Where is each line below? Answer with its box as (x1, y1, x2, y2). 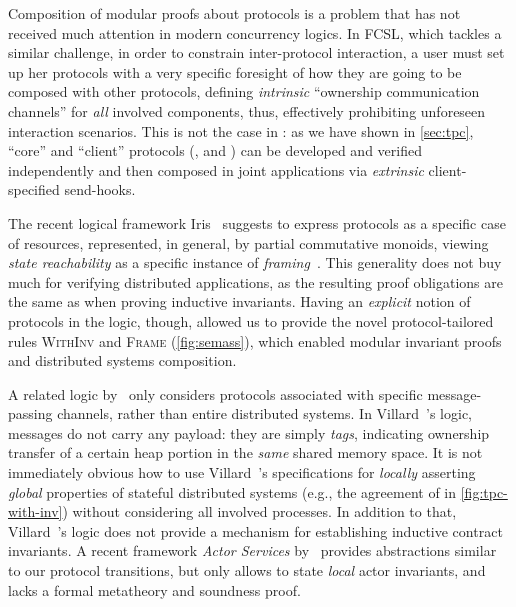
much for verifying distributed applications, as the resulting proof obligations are (8, 271, 503, 292)
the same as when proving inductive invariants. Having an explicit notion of (8, 291, 471, 312)
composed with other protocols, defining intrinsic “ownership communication (8, 81, 480, 102)
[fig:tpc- (460, 481, 508, 502)
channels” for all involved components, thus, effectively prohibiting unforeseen (8, 100, 486, 121)
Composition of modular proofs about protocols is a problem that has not (8, 3, 461, 23)
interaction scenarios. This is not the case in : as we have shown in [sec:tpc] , (8, 120, 474, 141)
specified (8, 179, 60, 200)
